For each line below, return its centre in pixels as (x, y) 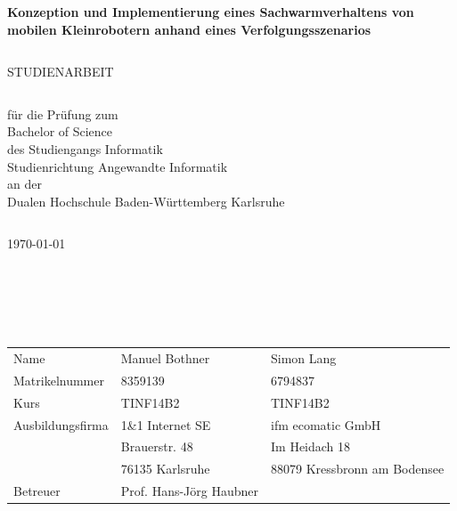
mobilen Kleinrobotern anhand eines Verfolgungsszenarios (189, 29)
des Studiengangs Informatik (85, 148)
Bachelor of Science (60, 131)
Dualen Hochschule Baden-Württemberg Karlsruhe (146, 201)
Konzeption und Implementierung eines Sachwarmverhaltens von (211, 12)
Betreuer (37, 491)
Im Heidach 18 (311, 446)
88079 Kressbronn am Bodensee (358, 469)
